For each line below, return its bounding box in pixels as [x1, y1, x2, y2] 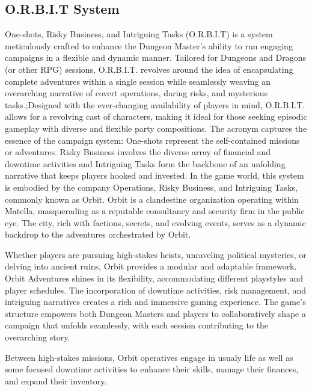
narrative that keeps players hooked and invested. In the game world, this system [5, 169, 304, 182]
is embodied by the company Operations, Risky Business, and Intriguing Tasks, [5, 180, 298, 193]
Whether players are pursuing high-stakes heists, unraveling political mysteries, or [5, 248, 307, 260]
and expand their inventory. [5, 374, 107, 387]
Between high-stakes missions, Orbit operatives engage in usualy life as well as [5, 351, 293, 363]
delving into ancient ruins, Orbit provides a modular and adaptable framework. [5, 260, 297, 272]
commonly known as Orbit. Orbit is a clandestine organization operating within [5, 192, 299, 205]
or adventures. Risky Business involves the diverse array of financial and [5, 146, 271, 158]
